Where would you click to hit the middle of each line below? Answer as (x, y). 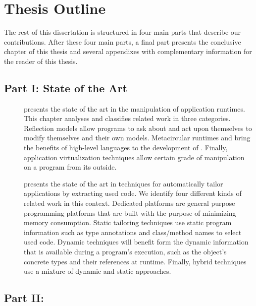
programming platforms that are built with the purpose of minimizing (130, 213)
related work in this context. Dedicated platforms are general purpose (129, 203)
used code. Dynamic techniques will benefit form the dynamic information (136, 242)
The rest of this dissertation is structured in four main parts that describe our (123, 32)
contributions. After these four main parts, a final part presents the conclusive (123, 41)
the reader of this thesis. (41, 61)
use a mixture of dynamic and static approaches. (98, 271)
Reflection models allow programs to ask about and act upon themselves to (138, 128)
